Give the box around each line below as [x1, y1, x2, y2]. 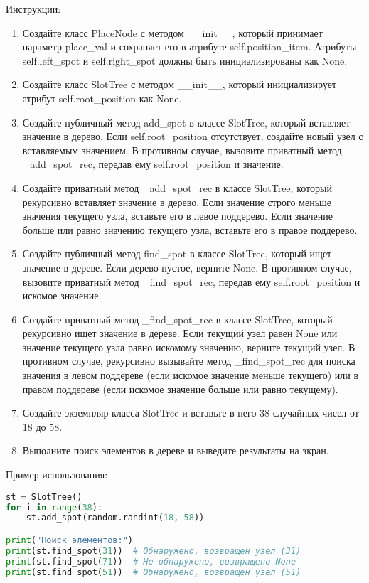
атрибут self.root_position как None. [22, 90, 182, 105]
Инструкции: [6, 1, 61, 16]
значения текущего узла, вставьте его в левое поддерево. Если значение [22, 208, 333, 223]
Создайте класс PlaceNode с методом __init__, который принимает [22, 25, 323, 40]
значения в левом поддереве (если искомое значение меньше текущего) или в [22, 368, 359, 383]
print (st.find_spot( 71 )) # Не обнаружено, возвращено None [6, 556, 296, 567]
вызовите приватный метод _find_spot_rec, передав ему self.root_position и [22, 274, 360, 289]
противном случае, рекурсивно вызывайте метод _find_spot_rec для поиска [22, 353, 355, 368]
